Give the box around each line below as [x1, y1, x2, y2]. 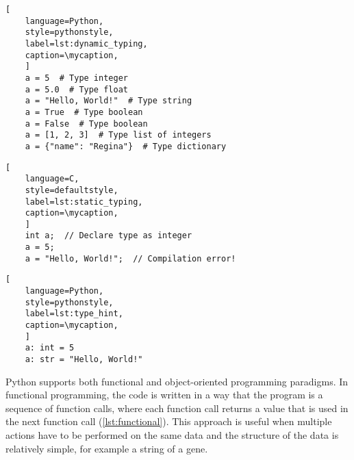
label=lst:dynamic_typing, [25, 38, 148, 49]
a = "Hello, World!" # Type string [25, 96, 192, 106]
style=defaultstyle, [25, 185, 118, 195]
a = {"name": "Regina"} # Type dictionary [25, 141, 227, 151]
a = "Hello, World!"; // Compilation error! [25, 253, 236, 264]
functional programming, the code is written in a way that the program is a [5, 387, 323, 402]
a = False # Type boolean [25, 118, 148, 129]
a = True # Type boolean [25, 107, 143, 117]
